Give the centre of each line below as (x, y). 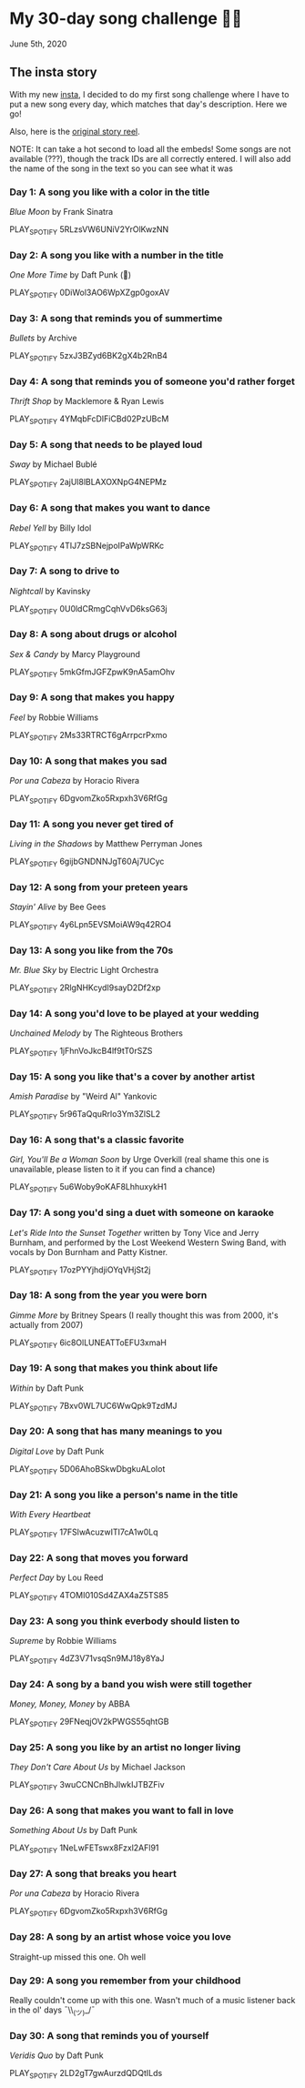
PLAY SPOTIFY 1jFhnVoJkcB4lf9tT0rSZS (81, 1052)
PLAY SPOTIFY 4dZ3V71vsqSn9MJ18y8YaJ (87, 1659)
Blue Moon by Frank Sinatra (61, 212)
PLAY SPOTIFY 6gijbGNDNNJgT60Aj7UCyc (87, 862)
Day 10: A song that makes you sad (88, 761)
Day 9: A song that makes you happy (92, 697)
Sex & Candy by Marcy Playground (75, 654)
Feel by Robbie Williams (54, 717)
